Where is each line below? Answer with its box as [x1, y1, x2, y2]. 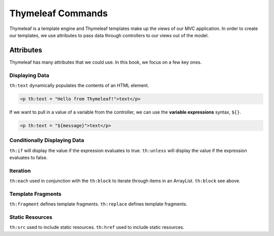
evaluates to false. [9, 155, 48, 161]
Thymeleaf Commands [9, 8, 108, 19]
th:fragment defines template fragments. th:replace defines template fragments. [9, 201, 188, 207]
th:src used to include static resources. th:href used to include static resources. [9, 224, 185, 230]
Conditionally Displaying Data [9, 137, 84, 144]
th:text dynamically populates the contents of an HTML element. [9, 82, 149, 88]
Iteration [9, 167, 31, 174]
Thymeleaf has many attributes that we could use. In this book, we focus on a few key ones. [9, 59, 202, 65]
